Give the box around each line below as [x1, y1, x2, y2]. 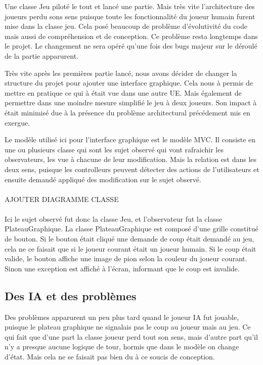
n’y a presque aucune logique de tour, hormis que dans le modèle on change [5, 341, 239, 352]
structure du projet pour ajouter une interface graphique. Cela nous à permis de [5, 77, 253, 88]
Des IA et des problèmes [5, 288, 137, 303]
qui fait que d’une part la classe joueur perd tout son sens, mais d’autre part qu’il [5, 331, 258, 342]
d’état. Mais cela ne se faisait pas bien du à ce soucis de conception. [5, 351, 215, 362]
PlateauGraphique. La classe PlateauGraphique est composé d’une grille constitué [5, 223, 258, 234]
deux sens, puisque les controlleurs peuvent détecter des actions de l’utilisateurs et [5, 164, 259, 174]
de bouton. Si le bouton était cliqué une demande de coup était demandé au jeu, [5, 233, 254, 244]
